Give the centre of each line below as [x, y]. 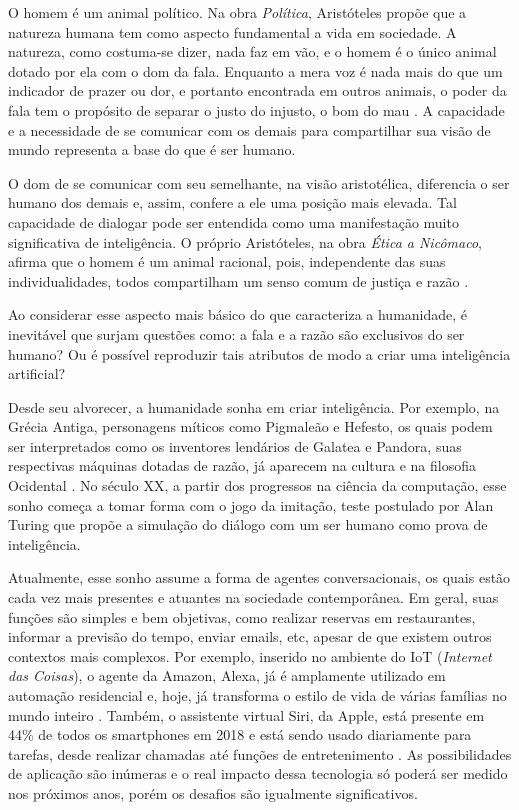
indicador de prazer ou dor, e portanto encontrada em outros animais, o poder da [257, 90]
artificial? [37, 373]
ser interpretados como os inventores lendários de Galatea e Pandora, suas [235, 445]
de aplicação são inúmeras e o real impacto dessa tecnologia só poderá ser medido [258, 773]
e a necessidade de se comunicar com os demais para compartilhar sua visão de [249, 129]
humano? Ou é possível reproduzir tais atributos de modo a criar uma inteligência [259, 353]
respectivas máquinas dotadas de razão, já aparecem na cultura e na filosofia [242, 465]
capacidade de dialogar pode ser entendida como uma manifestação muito [233, 221]
